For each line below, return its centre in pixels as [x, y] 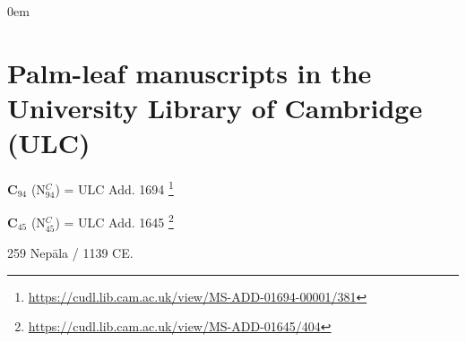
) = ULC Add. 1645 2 [114, 221]
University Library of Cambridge [215, 107]
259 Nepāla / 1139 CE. [70, 253]
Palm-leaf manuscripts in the [190, 72]
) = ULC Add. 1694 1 [114, 188]
